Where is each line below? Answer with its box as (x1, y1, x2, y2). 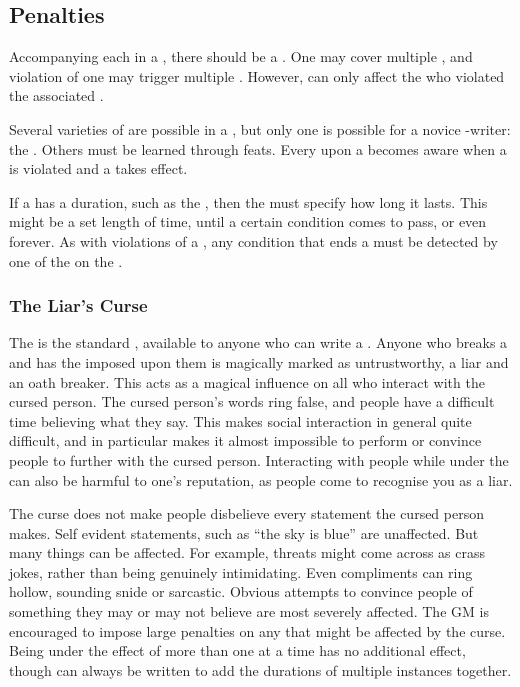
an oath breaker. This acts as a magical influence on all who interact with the (9, 371, 485, 392)
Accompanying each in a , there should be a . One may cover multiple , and (9, 46, 473, 67)
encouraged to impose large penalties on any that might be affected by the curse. (9, 620, 506, 641)
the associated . (9, 85, 104, 106)
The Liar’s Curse (9, 293, 148, 318)
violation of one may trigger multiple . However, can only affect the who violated (9, 65, 505, 86)
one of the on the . (9, 250, 123, 271)
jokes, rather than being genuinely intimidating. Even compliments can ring (9, 561, 473, 582)
